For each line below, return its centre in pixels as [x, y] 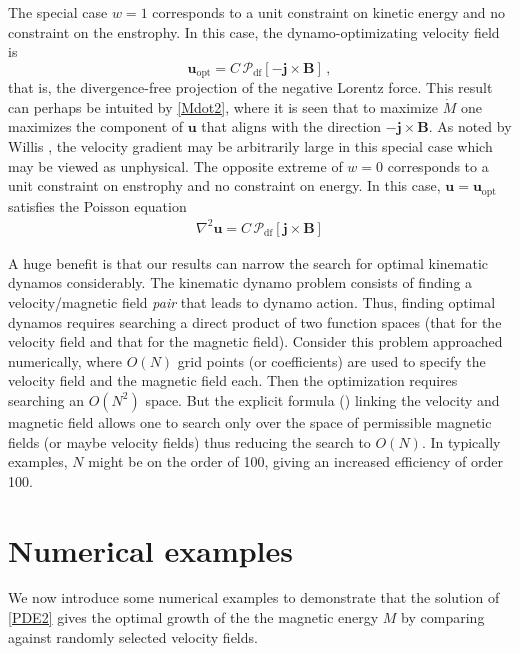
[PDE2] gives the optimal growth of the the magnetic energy [193, 617]
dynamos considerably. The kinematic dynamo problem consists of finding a [240, 282]
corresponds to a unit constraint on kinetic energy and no [329, 12]
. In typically [461, 441]
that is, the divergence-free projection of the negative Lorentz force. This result [250, 87]
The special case [58, 12]
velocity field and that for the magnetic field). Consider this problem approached [255, 341]
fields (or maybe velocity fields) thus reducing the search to [189, 441]
